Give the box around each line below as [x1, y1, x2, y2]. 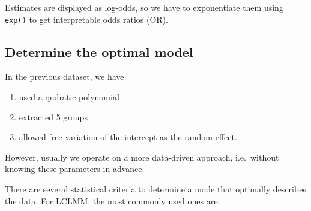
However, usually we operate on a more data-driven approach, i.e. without [5, 150, 279, 163]
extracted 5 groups [19, 110, 88, 123]
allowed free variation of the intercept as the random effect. [19, 131, 237, 143]
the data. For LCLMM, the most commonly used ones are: [5, 194, 220, 207]
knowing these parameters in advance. [5, 162, 145, 175]
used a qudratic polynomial [19, 91, 119, 103]
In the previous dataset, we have [5, 70, 124, 83]
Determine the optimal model [5, 42, 193, 61]
